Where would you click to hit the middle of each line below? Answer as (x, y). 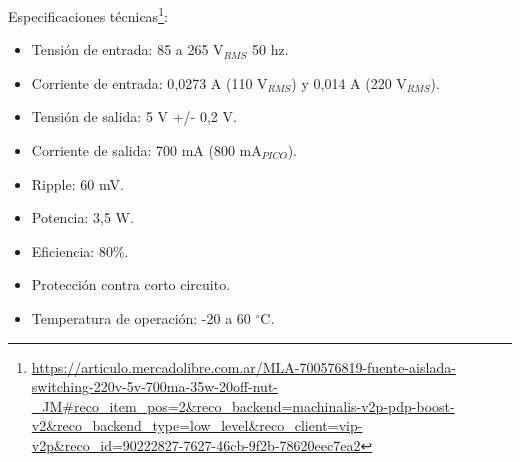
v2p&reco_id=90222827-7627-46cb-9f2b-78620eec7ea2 (196, 444)
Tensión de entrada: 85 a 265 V (127, 49)
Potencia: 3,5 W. (82, 217)
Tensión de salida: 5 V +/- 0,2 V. (134, 116)
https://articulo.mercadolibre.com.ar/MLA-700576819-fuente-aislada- (243, 366)
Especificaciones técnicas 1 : (88, 14)
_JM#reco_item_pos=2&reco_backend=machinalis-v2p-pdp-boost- (243, 405)
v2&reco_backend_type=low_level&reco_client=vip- (197, 425)
